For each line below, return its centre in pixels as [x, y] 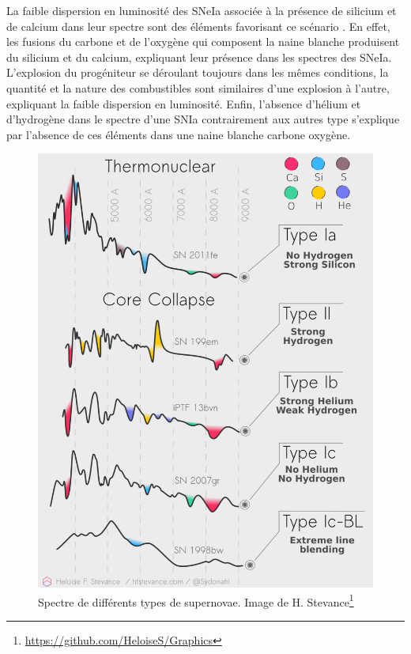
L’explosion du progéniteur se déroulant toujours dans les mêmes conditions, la [198, 72]
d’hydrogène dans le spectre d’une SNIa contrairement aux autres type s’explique [203, 119]
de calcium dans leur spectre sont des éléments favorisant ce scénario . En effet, [198, 26]
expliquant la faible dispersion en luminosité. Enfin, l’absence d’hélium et [184, 103]
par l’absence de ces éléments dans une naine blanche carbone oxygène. [179, 134]
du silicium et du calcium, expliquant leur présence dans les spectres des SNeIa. [199, 57]
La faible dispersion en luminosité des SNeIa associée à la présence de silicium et [202, 10]
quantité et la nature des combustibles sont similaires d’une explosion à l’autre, [198, 87]
